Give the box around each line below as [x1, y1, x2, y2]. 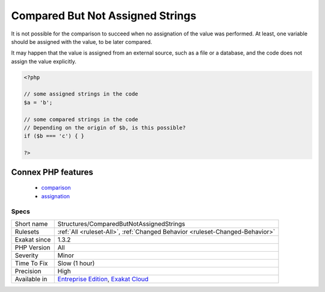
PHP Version [14, 243, 51, 252]
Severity [14, 251, 39, 260]
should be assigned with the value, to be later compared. [11, 38, 153, 45]
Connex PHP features [11, 167, 93, 177]
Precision [14, 267, 42, 275]
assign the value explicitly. [11, 58, 76, 65]
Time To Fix [14, 259, 48, 267]
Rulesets [14, 227, 39, 236]
